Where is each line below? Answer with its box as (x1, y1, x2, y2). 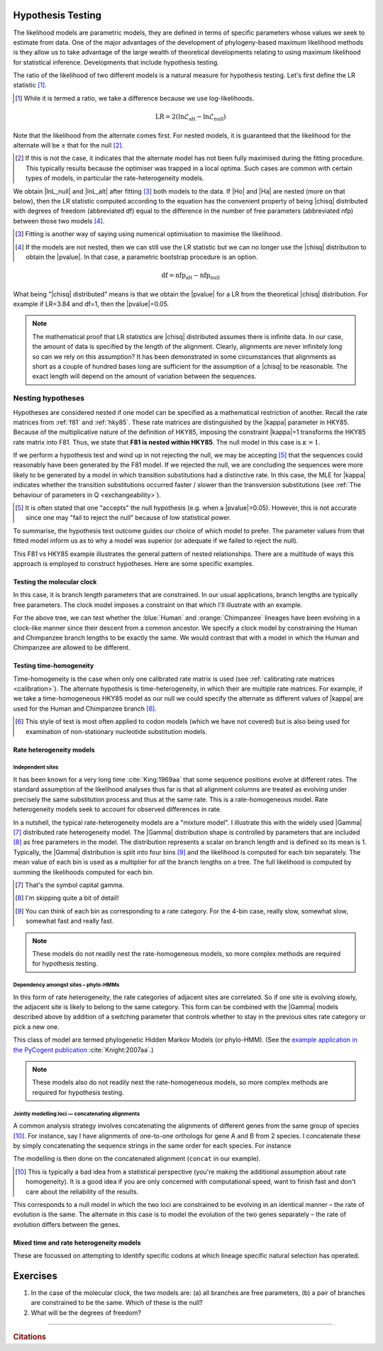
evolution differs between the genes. (13, 1220, 121, 1228)
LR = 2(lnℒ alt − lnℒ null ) (155, 113, 226, 122)
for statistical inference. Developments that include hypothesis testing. (13, 57, 219, 67)
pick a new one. (13, 1022, 60, 1031)
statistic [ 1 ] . (13, 81, 48, 89)
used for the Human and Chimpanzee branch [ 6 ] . (13, 704, 157, 713)
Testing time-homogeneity (13, 662, 94, 670)
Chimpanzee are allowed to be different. (13, 643, 131, 652)
